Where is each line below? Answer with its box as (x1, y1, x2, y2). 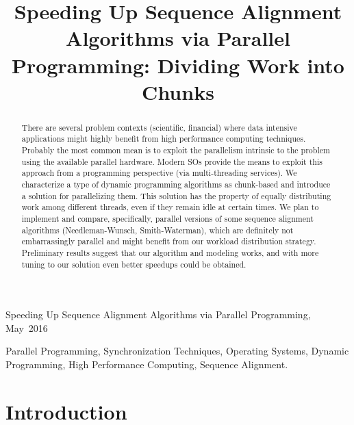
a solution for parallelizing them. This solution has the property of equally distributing (21, 190, 331, 201)
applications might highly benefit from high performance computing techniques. (21, 133, 306, 144)
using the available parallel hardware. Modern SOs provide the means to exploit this (21, 155, 323, 167)
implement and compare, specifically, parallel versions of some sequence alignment (21, 212, 314, 224)
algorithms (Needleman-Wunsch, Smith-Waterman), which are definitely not (21, 224, 294, 235)
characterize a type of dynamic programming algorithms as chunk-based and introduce (21, 179, 331, 190)
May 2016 (5, 320, 48, 335)
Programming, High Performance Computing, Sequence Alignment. (5, 357, 288, 372)
